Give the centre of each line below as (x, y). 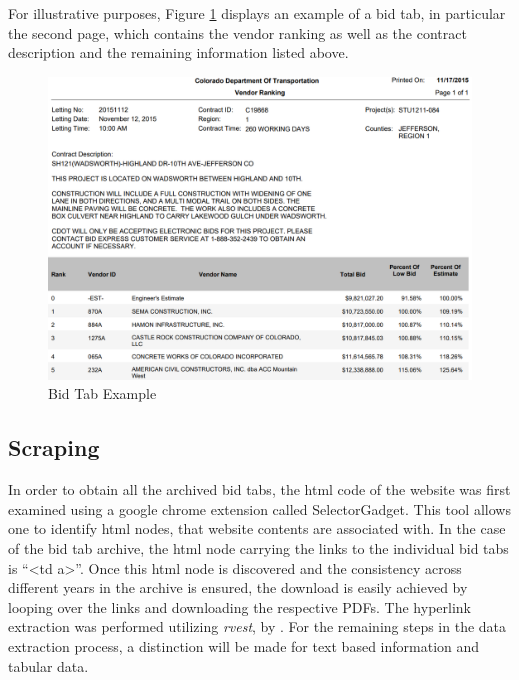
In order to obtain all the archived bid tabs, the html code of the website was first (259, 489)
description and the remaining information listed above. (178, 52)
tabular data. (48, 665)
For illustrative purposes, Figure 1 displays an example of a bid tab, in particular (257, 13)
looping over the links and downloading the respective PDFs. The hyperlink (239, 606)
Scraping (54, 447)
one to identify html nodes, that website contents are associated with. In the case (257, 528)
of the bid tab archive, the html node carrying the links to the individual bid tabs (258, 548)
